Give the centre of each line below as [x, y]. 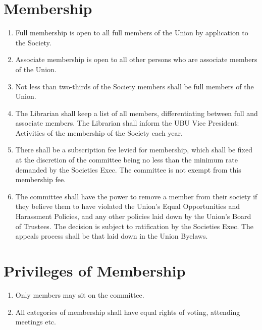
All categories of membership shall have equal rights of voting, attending [128, 312]
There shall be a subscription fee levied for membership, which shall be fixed [134, 150]
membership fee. [41, 179]
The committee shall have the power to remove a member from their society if [136, 196]
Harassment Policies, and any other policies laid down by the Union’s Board [133, 216]
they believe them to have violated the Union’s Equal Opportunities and [127, 206]
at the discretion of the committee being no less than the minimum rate [126, 160]
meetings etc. [36, 322]
